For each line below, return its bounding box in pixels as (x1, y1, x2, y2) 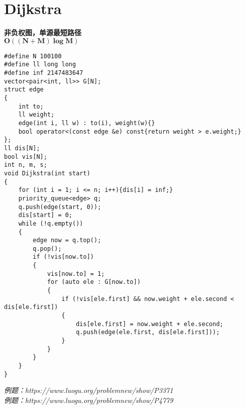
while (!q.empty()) (18, 220, 83, 227)
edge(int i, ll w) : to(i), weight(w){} (18, 119, 155, 127)
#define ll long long (4, 61, 76, 68)
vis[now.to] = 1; (47, 270, 105, 277)
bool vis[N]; (4, 153, 47, 160)
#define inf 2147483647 (4, 69, 83, 77)
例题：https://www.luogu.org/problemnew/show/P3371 (4, 385, 173, 395)
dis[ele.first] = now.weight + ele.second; (76, 320, 223, 328)
